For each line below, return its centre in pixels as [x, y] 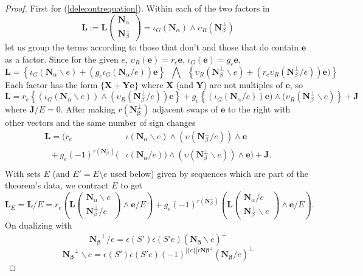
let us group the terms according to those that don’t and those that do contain [152, 47]
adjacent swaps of [185, 109]
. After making [88, 109]
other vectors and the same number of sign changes [100, 122]
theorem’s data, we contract [57, 185]
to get [131, 185]
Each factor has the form [51, 84]
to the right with [259, 109]
